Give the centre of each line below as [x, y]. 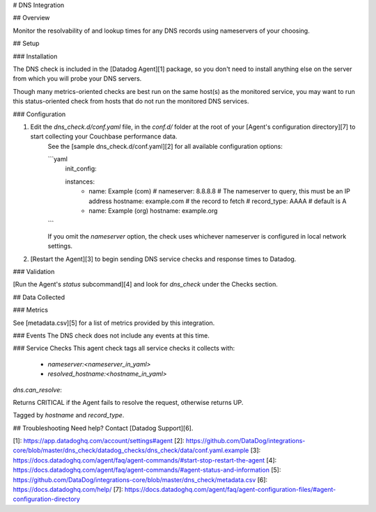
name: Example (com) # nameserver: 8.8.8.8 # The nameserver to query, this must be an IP [220, 191]
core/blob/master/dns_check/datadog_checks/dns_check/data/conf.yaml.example [131, 450]
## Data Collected [39, 297]
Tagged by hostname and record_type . [69, 415]
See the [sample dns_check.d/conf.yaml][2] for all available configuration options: [165, 146]
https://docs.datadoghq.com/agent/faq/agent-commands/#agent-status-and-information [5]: [147, 470]
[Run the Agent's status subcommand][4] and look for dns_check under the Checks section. [145, 285]
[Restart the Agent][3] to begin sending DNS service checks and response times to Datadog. [163, 259]
